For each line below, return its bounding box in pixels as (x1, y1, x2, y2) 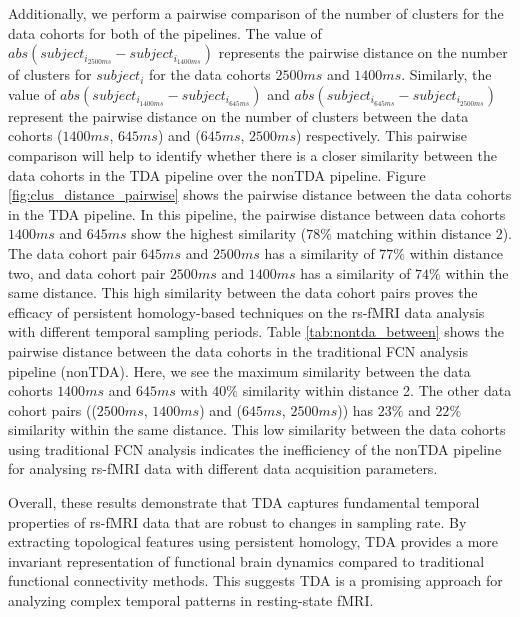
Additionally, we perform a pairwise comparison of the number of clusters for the (8, 3, 504, 23)
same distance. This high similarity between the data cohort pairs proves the (8, 282, 478, 303)
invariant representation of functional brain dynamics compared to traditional (8, 550, 485, 571)
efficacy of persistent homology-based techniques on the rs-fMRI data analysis (8, 301, 485, 322)
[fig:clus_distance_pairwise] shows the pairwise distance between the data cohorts (8, 184, 512, 205)
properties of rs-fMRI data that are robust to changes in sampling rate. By (8, 511, 467, 532)
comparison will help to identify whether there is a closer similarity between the (8, 144, 497, 165)
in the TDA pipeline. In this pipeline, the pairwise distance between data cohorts (8, 203, 506, 224)
